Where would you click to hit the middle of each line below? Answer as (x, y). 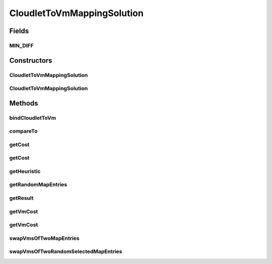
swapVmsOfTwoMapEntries (44, 238)
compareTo (23, 131)
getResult (21, 198)
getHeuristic (25, 171)
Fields (19, 31)
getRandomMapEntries (38, 185)
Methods (24, 103)
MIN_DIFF (21, 45)
